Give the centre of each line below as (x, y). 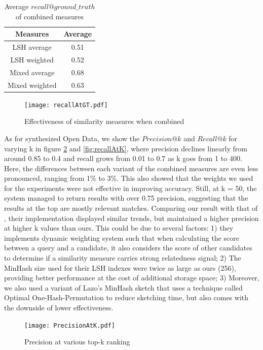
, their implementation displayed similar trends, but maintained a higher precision (131, 218)
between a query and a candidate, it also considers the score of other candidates (128, 248)
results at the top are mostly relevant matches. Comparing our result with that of (131, 208)
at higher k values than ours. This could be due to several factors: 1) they (119, 228)
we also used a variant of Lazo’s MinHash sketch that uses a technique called (123, 287)
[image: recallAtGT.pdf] (66, 105)
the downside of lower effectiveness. (59, 307)
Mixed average (32, 72)
